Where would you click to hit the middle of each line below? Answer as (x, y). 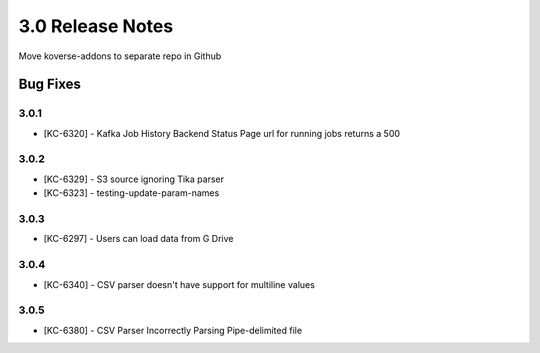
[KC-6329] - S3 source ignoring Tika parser (134, 179)
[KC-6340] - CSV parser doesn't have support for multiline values (179, 284)
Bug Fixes (50, 84)
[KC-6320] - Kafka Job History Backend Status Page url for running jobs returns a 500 (221, 133)
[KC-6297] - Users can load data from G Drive (138, 239)
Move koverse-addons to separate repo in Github (120, 56)
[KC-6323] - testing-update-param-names (131, 193)
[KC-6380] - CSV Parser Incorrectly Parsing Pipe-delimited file (173, 330)
